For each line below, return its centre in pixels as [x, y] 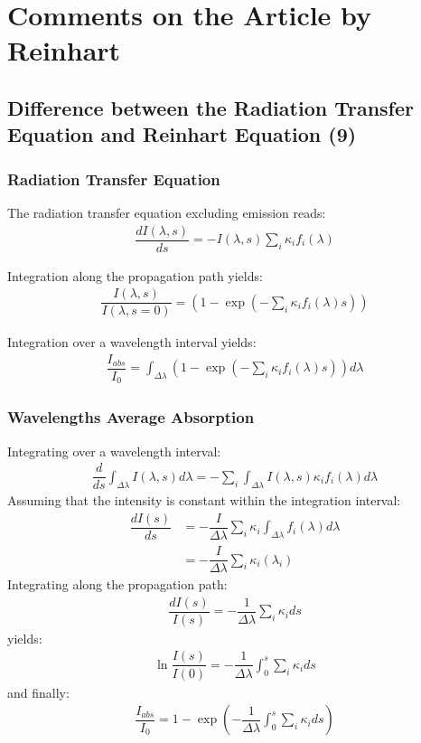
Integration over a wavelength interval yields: [132, 342]
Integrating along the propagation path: [117, 584]
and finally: [38, 692]
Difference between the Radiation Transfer [210, 107]
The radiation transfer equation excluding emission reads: [167, 212]
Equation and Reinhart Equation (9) [182, 134]
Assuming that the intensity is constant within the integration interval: [204, 500]
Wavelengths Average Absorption [131, 417]
